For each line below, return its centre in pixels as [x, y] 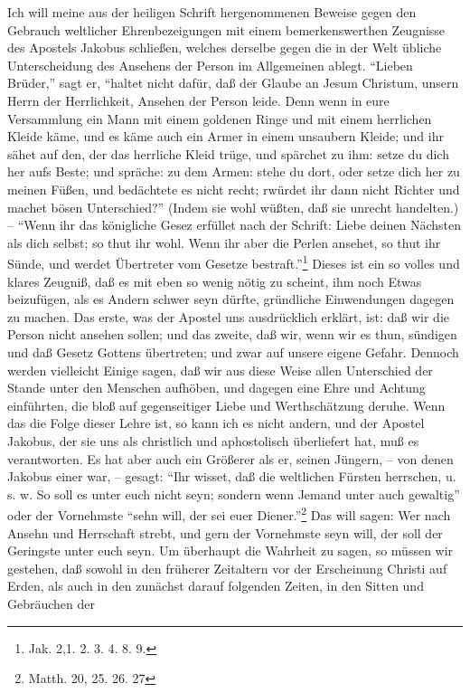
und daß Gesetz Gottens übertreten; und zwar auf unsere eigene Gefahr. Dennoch [233, 351]
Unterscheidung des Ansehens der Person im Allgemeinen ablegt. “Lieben [210, 65]
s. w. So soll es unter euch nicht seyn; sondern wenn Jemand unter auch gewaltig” [234, 494]
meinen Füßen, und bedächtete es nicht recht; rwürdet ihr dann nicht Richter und [234, 189]
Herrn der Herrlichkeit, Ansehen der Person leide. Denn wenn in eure [198, 100]
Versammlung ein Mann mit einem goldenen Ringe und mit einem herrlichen [220, 118]
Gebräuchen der [52, 603]
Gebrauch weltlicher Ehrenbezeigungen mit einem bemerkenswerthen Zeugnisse [226, 29]
